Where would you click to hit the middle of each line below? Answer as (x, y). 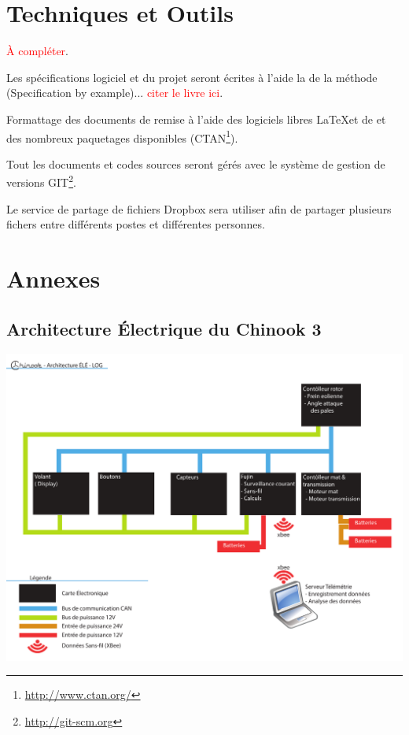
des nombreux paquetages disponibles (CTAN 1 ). (122, 136)
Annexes (53, 278)
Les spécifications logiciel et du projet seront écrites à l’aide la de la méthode (192, 77)
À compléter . (37, 51)
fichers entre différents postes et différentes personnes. (136, 224)
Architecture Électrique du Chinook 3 (164, 328)
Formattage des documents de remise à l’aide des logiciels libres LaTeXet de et (196, 119)
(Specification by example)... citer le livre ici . (115, 93)
